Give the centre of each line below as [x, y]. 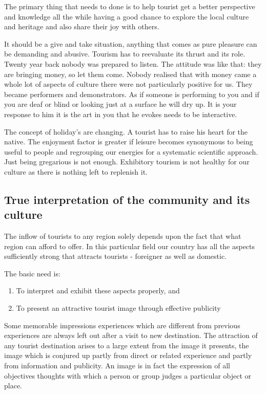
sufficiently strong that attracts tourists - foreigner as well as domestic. [115, 256]
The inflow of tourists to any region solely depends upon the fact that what [123, 236]
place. [13, 386]
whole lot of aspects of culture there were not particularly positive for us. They [128, 84]
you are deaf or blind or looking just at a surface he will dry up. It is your [120, 104]
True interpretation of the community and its [127, 199]
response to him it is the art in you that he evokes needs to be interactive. [121, 114]
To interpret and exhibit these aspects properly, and [98, 290]
